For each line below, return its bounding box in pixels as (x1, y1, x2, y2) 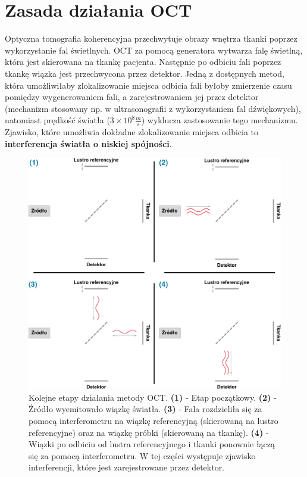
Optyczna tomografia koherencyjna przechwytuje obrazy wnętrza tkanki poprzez (5, 32, 297, 45)
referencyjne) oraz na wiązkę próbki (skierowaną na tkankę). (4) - (29, 426, 269, 438)
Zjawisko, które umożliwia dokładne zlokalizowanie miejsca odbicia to (5, 126, 259, 138)
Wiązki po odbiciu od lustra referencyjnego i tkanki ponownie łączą (29, 438, 275, 450)
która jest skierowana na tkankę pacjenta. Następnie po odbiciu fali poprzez (5, 55, 281, 68)
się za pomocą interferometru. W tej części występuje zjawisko (29, 449, 256, 462)
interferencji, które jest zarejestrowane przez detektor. (29, 461, 225, 473)
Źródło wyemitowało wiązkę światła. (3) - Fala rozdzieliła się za (29, 403, 262, 415)
